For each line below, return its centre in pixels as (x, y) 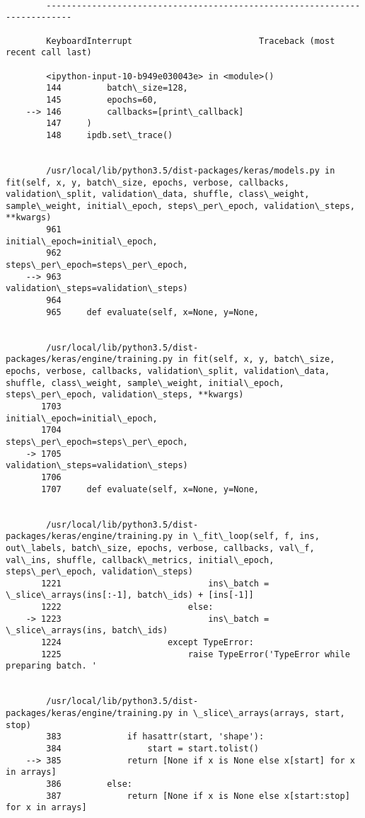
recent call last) (49, 53)
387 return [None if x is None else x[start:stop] (198, 796)
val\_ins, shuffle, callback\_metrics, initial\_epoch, (140, 560)
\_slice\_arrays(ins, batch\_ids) (87, 631)
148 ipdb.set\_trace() (110, 135)
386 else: (89, 784)
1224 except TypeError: (147, 643)
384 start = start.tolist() (152, 749)
